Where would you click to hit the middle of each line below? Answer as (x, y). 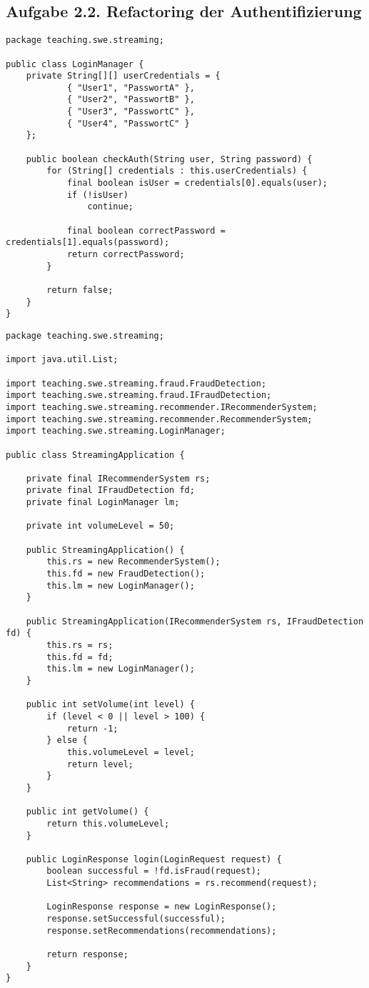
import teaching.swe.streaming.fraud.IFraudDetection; (139, 395)
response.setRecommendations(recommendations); (162, 930)
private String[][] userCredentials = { (123, 76)
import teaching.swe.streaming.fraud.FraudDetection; (136, 383)
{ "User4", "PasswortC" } (128, 123)
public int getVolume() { (87, 812)
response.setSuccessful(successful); (136, 919)
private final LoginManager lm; (103, 503)
